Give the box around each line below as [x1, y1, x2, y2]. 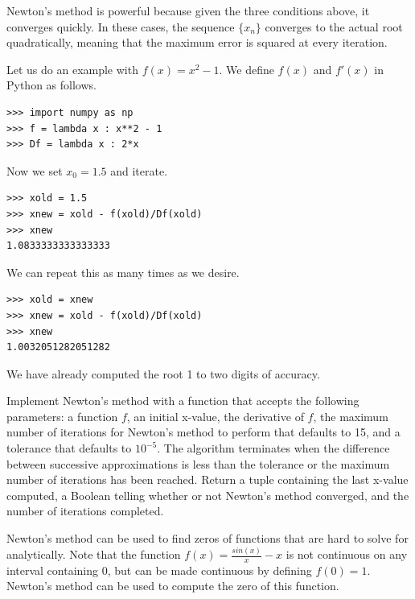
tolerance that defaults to [6, 440, 132, 456]
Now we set [6, 162, 63, 179]
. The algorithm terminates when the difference [157, 440, 390, 456]
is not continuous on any [286, 546, 408, 562]
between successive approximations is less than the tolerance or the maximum [6, 455, 390, 472]
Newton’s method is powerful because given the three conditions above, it [6, 2, 370, 19]
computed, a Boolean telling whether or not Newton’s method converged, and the [6, 486, 409, 503]
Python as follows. [6, 76, 97, 93]
